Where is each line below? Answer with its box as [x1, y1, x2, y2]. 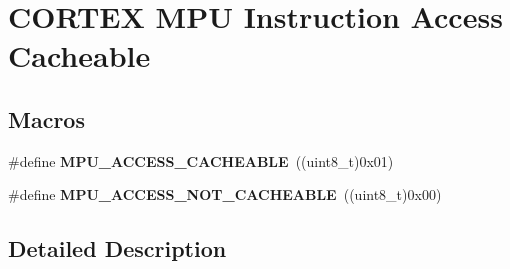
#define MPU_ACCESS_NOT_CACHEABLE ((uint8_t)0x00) [8, 184, 442, 205]
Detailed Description [8, 233, 227, 264]
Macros [8, 103, 85, 134]
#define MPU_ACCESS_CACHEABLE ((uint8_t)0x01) [8, 150, 394, 171]
